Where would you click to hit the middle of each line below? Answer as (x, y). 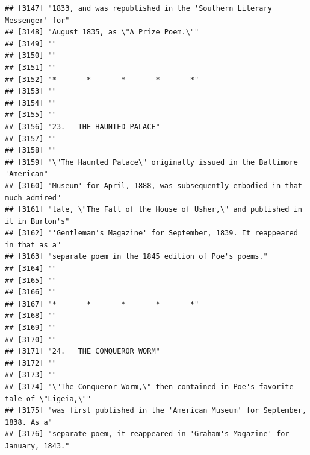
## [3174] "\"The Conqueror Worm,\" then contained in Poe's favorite (149, 387)
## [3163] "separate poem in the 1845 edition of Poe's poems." (136, 257)
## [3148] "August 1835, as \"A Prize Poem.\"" (102, 32)
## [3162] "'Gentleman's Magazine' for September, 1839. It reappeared (151, 233)
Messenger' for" (37, 20)
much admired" (33, 198)
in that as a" (33, 245)
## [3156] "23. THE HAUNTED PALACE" (82, 126)
